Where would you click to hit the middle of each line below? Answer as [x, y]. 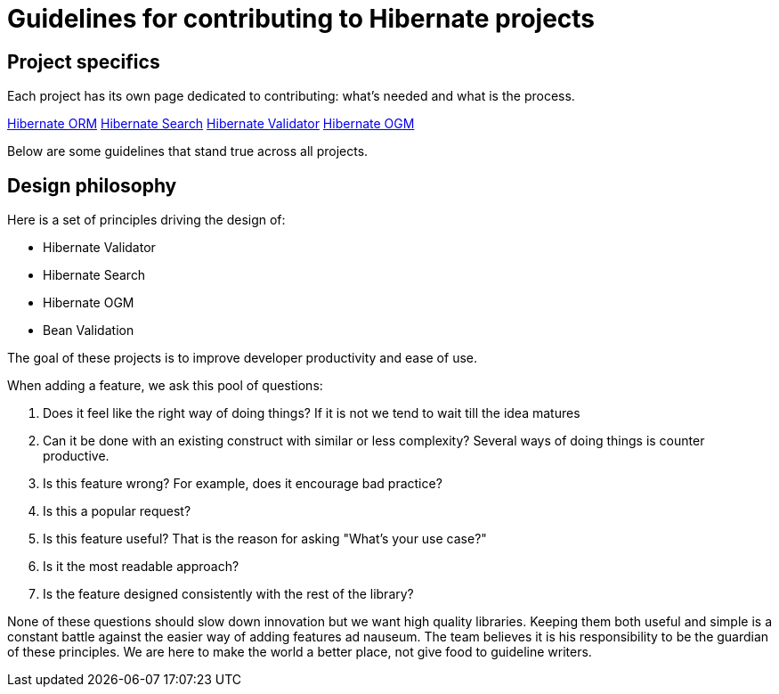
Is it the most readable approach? [141, 567]
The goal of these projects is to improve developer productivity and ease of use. [243, 358]
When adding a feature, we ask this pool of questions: [165, 386]
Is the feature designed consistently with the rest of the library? [228, 594]
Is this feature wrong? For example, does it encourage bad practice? [243, 484]
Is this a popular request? [117, 511]
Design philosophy [92, 185]
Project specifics [84, 61]
